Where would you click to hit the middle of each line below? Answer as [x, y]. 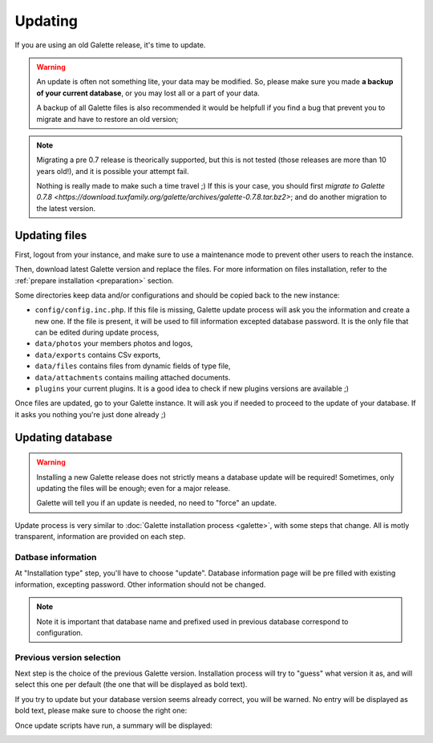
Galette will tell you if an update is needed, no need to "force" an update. [156, 503]
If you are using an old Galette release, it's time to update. [110, 45]
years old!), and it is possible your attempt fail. [113, 171]
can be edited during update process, [97, 332]
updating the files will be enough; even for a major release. [134, 489]
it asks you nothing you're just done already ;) [90, 414]
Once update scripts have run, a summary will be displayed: [113, 725]
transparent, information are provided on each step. [100, 537]
